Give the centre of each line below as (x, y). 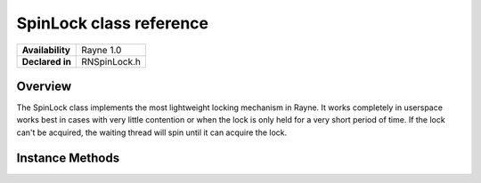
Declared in (46, 61)
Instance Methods (68, 158)
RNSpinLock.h (111, 61)
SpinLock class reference (113, 23)
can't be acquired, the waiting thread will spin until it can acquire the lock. (152, 132)
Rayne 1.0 (102, 50)
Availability (46, 50)
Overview (44, 86)
